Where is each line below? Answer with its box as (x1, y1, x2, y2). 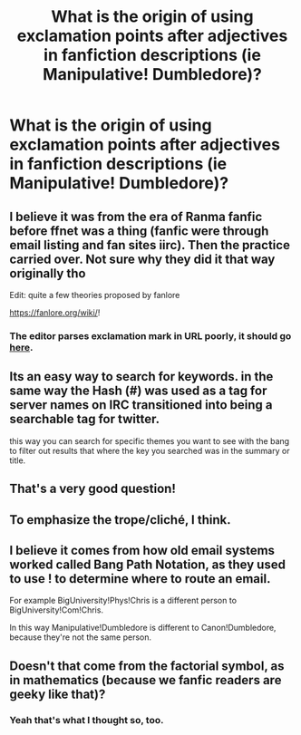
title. (9, 455, 26, 466)
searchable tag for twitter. (9, 411, 160, 427)
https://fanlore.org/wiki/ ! (9, 307, 101, 318)
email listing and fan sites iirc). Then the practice (9, 237, 290, 253)
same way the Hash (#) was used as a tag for (9, 383, 267, 399)
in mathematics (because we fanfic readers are (9, 672, 282, 688)
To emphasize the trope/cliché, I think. (9, 512, 231, 527)
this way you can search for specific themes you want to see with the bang (9, 435, 290, 446)
